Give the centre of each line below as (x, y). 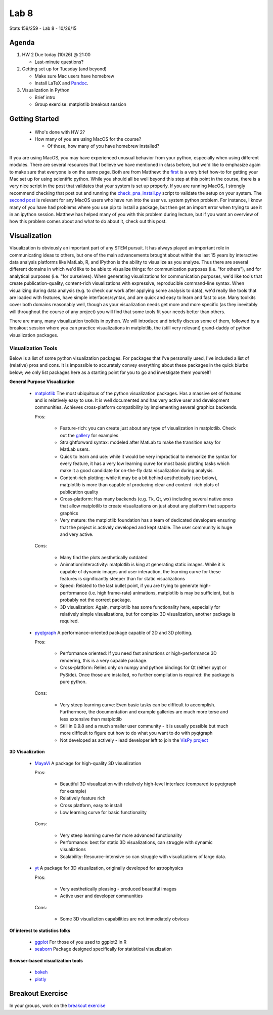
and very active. (77, 534)
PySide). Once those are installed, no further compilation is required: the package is (147, 674)
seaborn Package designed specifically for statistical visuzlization (103, 949)
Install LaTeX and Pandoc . (61, 83)
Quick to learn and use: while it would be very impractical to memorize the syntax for (148, 456)
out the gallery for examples (89, 435)
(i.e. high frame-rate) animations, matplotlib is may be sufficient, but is (161, 593)
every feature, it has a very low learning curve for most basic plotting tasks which (145, 463)
